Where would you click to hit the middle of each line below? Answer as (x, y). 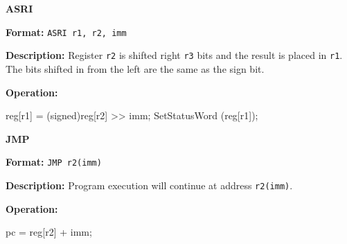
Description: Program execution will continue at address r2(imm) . (149, 185)
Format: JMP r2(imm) (54, 162)
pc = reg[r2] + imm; (49, 232)
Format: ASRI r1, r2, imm (66, 32)
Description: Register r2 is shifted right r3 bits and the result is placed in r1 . (174, 55)
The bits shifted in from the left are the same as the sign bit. (135, 68)
